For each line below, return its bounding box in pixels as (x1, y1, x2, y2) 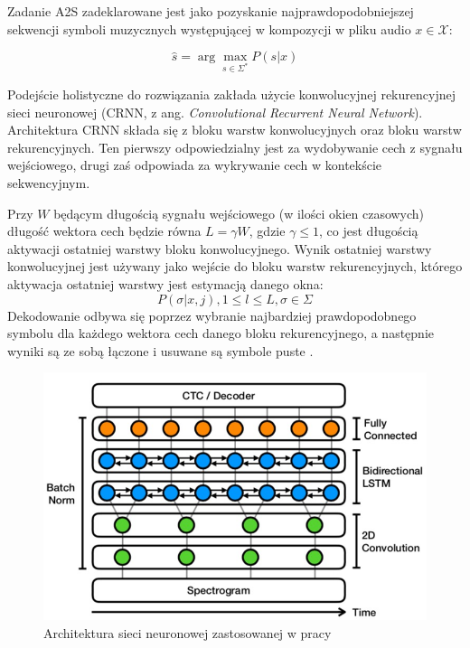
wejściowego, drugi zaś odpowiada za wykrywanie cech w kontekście (7, 155, 382, 174)
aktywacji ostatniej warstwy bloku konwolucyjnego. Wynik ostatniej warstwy (7, 239, 432, 258)
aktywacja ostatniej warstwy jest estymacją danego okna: (7, 274, 324, 293)
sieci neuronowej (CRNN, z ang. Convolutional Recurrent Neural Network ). (7, 102, 423, 121)
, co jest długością (319, 221, 418, 240)
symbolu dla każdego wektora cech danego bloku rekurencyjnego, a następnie (7, 324, 434, 343)
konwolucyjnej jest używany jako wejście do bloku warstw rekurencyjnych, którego (7, 257, 463, 276)
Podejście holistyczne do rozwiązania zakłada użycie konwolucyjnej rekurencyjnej (7, 84, 456, 103)
